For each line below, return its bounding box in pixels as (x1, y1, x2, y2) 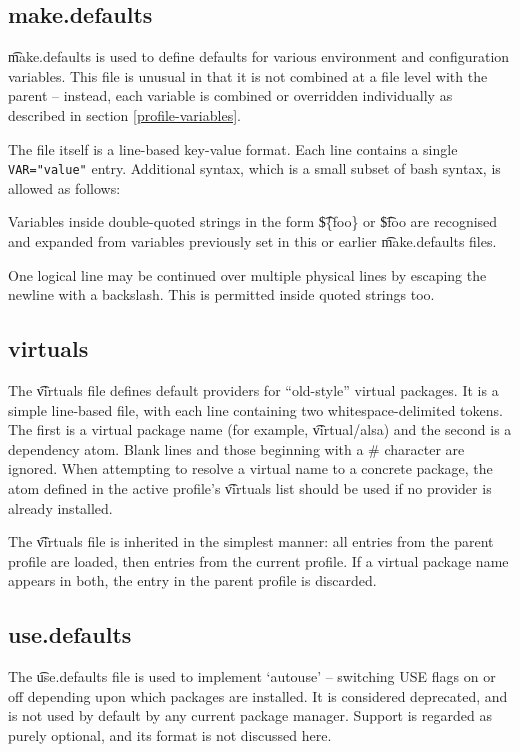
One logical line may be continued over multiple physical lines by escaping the (8, 264, 487, 285)
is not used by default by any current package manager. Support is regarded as (8, 705, 492, 726)
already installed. (8, 497, 113, 518)
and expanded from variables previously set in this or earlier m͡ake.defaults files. (8, 231, 497, 252)
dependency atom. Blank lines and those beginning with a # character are (8, 438, 465, 459)
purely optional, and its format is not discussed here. (8, 724, 332, 745)
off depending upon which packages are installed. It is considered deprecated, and (8, 685, 508, 706)
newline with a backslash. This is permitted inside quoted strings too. (8, 284, 435, 305)
